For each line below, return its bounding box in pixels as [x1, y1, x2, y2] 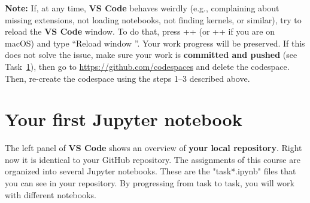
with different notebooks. [5, 188, 96, 201]
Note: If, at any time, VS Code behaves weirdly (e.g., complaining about [5, 2, 279, 14]
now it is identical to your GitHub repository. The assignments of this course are [5, 153, 300, 165]
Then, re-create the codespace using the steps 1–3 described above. [5, 72, 250, 84]
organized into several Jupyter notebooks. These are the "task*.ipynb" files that [5, 165, 296, 177]
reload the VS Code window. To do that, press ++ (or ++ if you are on [5, 25, 275, 38]
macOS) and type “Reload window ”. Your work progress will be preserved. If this [5, 36, 305, 49]
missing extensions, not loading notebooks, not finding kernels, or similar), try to [5, 13, 302, 26]
